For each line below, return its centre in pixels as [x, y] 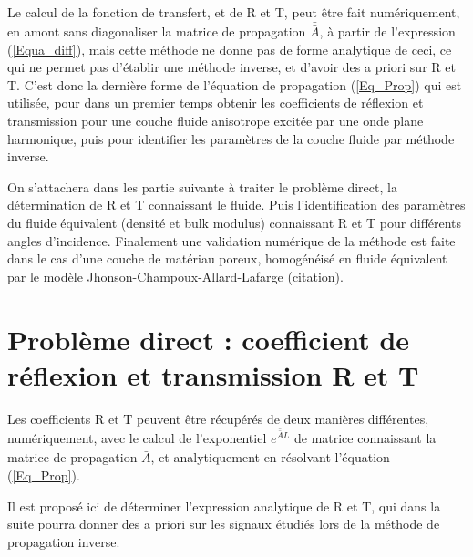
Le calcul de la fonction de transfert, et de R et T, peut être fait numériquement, [234, 12]
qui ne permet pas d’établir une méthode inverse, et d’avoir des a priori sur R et [231, 67]
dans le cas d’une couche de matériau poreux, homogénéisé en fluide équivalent [227, 258]
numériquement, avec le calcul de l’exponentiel [137, 438]
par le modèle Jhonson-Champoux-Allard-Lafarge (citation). [175, 276]
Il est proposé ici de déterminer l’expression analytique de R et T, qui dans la [224, 505]
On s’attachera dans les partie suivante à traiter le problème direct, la [202, 186]
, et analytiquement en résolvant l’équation [270, 457]
